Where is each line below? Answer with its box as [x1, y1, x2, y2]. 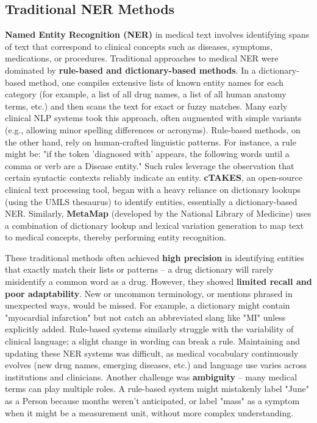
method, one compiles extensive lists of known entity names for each [28, 75, 284, 88]
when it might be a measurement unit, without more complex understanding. [5, 406, 294, 419]
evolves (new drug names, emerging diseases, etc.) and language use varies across [5, 358, 307, 371]
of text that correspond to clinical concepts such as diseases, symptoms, [5, 40, 272, 52]
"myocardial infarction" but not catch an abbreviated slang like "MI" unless [5, 310, 286, 323]
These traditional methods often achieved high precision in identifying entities [5, 251, 304, 264]
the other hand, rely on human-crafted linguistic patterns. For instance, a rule [5, 135, 296, 148]
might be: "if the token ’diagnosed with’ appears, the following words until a [5, 147, 290, 160]
